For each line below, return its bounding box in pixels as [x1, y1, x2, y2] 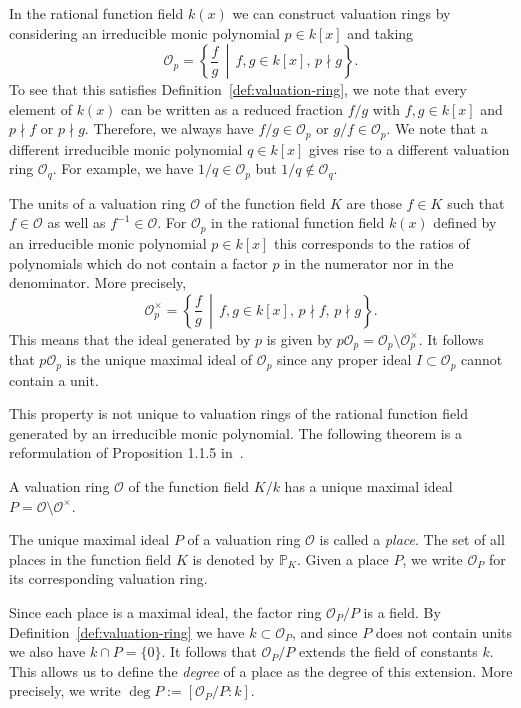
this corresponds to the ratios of [274, 232, 470, 253]
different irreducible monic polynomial [9, 138, 243, 159]
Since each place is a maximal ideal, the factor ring [9, 601, 322, 622]
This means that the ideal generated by [9, 328, 251, 349]
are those [346, 192, 402, 213]
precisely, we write [9, 680, 121, 701]
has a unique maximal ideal [284, 475, 453, 496]
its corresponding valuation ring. [9, 568, 208, 589]
